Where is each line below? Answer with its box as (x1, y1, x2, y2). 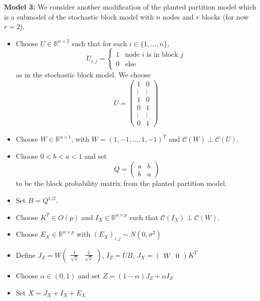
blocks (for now (201, 11, 249, 22)
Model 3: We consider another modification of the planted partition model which (4, 2, 256, 12)
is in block (146, 51, 178, 59)
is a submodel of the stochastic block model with (4, 11, 154, 22)
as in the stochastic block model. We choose (16, 69, 151, 80)
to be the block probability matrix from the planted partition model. (16, 178, 227, 188)
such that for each (72, 38, 127, 48)
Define (16, 249, 36, 260)
